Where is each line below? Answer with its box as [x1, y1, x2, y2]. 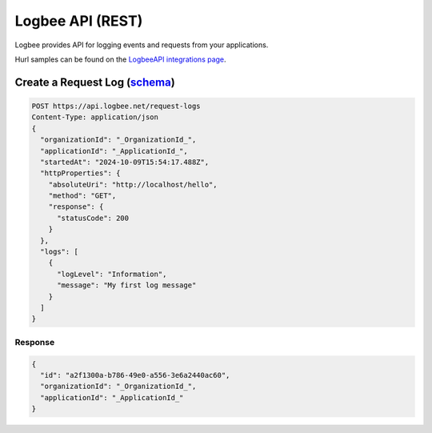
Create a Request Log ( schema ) [14, 75, 175, 89]
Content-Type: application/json [31, 113, 159, 122]
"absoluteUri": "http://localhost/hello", [48, 180, 218, 189]
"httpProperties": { [40, 169, 121, 178]
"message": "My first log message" [57, 281, 197, 290]
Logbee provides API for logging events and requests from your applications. [14, 40, 269, 50]
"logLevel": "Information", [57, 269, 167, 279]
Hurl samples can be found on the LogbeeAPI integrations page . [14, 54, 227, 64]
